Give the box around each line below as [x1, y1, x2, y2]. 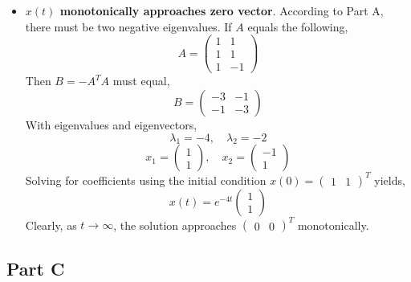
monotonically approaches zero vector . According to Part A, [59, 2, 384, 18]
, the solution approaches [113, 216, 237, 233]
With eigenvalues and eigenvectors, [25, 116, 197, 133]
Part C [6, 255, 65, 280]
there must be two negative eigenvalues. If [25, 18, 232, 35]
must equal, [112, 72, 170, 89]
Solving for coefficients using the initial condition [25, 171, 267, 188]
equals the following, [247, 18, 348, 35]
